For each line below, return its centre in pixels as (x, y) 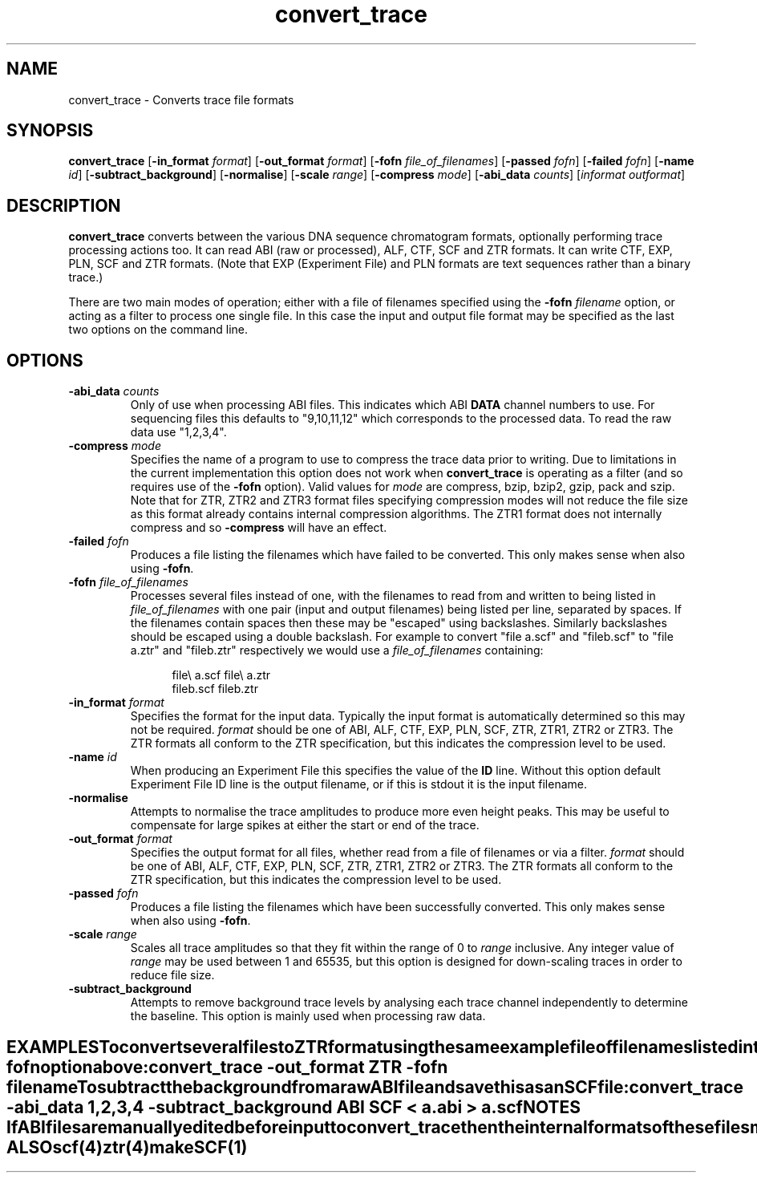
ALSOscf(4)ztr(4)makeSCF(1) (127, 1147)
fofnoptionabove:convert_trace (135, 1067)
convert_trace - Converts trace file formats (181, 99)
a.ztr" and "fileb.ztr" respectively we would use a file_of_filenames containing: (337, 650)
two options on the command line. (158, 330)
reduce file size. (172, 975)
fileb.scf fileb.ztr (215, 689)
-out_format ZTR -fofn (357, 1067)
